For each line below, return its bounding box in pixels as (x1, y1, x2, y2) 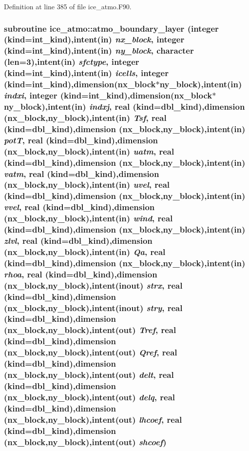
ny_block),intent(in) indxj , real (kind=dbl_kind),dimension (4, 100, 245, 112)
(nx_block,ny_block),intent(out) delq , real (4, 391, 175, 403)
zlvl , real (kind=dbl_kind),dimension (4, 235, 153, 247)
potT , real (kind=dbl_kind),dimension (4, 134, 158, 146)
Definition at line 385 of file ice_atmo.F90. (4, 1, 132, 11)
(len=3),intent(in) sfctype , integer (4, 56, 139, 68)
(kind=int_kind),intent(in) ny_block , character (4, 44, 194, 57)
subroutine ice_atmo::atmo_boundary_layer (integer (4, 22, 219, 34)
